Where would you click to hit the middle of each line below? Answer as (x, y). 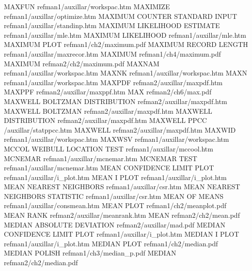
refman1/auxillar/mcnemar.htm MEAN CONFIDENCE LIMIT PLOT (109, 168)
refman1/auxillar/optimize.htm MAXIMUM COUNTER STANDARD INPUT (121, 16)
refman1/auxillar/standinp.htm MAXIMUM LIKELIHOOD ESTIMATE (112, 25)
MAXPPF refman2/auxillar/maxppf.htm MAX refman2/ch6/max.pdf (108, 92)
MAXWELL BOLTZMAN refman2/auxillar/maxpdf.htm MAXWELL (108, 111)
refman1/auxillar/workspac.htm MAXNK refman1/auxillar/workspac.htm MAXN (126, 73)
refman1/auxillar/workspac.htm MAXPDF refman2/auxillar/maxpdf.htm (113, 82)
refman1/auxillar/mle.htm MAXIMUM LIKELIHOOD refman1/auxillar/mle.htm (125, 35)
